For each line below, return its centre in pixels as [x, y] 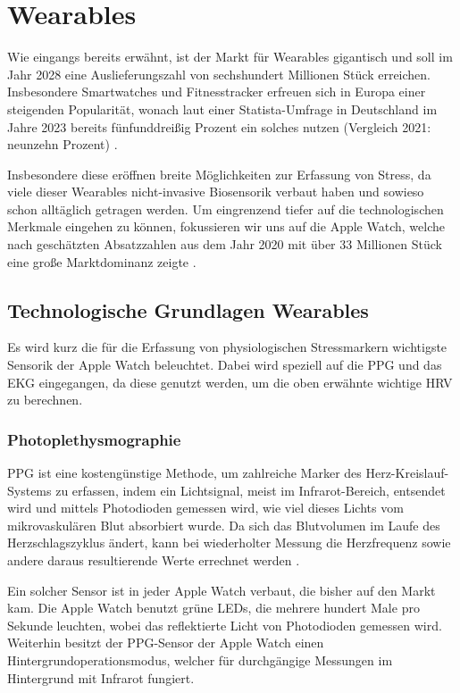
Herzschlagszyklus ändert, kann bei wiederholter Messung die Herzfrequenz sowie [229, 543]
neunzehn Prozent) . [63, 144]
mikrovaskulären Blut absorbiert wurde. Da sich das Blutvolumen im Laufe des [224, 525]
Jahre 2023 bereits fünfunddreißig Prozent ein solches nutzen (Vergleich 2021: [219, 126]
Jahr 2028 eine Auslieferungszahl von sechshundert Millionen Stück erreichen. [219, 74]
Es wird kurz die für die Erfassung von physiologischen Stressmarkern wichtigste [227, 347]
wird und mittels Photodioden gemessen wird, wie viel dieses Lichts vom [205, 508]
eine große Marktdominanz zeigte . [102, 261]
